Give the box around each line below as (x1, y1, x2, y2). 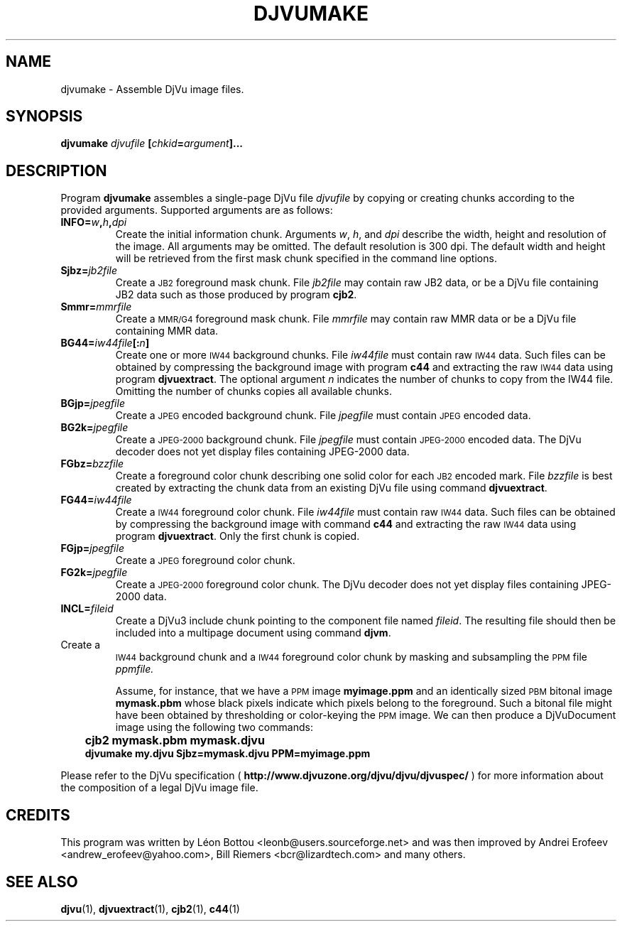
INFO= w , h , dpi (60, 216, 127, 229)
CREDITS (6, 806, 70, 824)
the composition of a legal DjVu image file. (60, 781, 258, 794)
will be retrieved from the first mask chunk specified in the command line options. (115, 252, 497, 265)
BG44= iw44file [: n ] (60, 337, 150, 349)
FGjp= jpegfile (60, 542, 124, 555)
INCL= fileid (60, 602, 114, 615)
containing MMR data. (115, 325, 219, 337)
